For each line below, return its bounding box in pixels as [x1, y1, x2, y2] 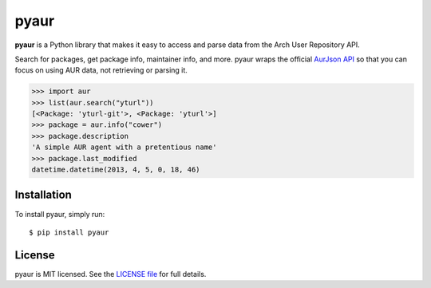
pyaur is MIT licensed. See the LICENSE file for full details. [14, 269, 207, 278]
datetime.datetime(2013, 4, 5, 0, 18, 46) [31, 165, 200, 175]
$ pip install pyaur [29, 227, 109, 237]
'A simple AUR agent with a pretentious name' [31, 143, 217, 152]
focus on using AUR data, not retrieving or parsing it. [14, 65, 188, 75]
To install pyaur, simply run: [14, 209, 105, 219]
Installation [14, 188, 72, 202]
